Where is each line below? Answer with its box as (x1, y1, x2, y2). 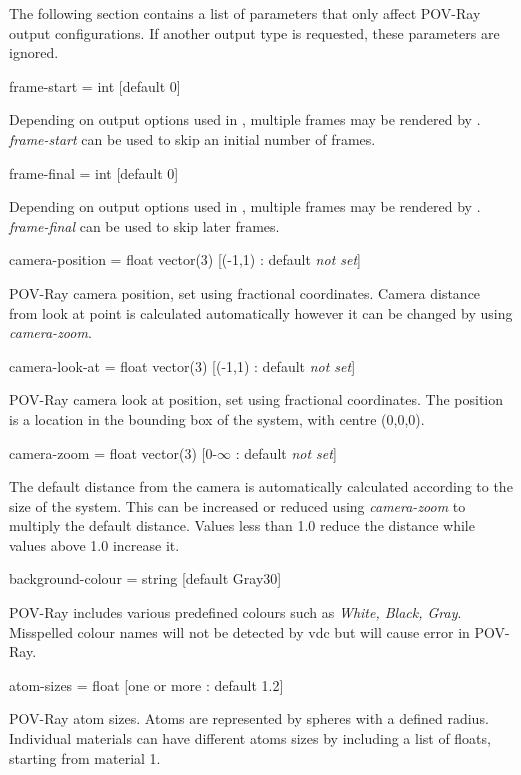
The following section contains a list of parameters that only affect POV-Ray (9, 3, 481, 23)
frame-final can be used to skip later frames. (9, 215, 280, 236)
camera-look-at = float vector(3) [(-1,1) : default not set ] (9, 355, 356, 376)
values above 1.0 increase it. (9, 534, 180, 555)
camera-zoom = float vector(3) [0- (9, 442, 218, 463)
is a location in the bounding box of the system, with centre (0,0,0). (9, 408, 425, 429)
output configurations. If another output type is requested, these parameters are (9, 22, 500, 43)
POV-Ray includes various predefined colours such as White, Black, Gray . (9, 602, 462, 623)
